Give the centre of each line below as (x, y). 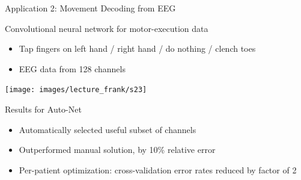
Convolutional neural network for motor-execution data (107, 28)
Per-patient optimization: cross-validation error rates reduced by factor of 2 (158, 169)
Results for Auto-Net (43, 109)
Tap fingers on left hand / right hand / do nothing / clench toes (137, 48)
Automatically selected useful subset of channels (108, 129)
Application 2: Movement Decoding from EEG (90, 8)
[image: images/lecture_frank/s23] (76, 90)
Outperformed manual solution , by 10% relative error (117, 150)
